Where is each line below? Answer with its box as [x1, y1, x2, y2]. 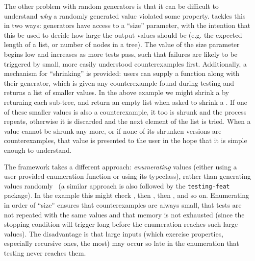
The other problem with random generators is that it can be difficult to [4, 1, 219, 11]
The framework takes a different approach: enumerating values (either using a [4, 161, 237, 171]
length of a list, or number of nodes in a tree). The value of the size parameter [4, 39, 240, 49]
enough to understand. [4, 144, 72, 155]
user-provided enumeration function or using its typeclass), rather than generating [4, 171, 251, 181]
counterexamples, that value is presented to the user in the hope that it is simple [4, 135, 247, 145]
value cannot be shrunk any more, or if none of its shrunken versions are [4, 125, 222, 136]
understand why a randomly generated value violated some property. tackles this [4, 10, 246, 21]
